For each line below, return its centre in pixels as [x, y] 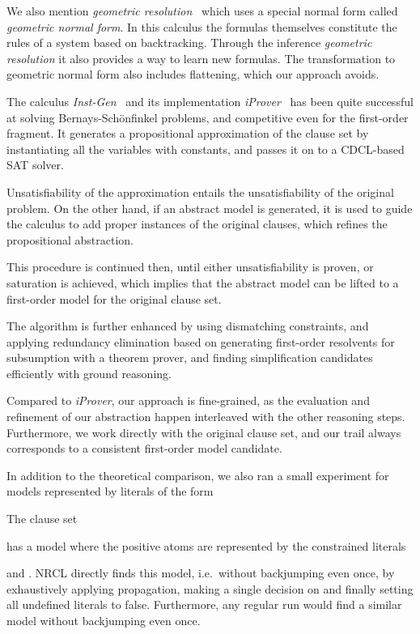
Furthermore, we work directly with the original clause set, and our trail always [204, 432]
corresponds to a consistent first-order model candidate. [144, 448]
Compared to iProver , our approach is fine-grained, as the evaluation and [188, 400]
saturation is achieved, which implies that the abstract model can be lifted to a [203, 282]
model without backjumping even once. [104, 620]
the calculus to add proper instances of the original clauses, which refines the [197, 224]
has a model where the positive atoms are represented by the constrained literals [206, 545]
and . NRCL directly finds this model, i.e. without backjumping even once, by [201, 573]
